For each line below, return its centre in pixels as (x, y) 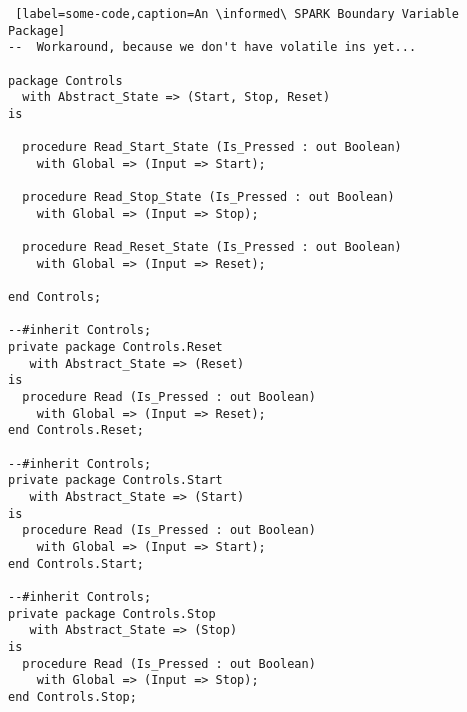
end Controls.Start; (76, 563)
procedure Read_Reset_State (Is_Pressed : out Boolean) (212, 247)
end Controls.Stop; (72, 696)
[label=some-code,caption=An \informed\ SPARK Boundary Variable (237, 14)
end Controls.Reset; (76, 430)
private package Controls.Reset (115, 347)
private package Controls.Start (115, 480)
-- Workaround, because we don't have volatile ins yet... (212, 47)
